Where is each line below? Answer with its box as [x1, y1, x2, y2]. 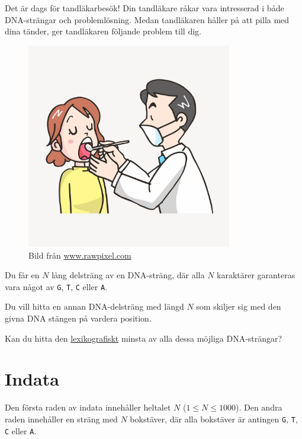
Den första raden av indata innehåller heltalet [5, 401, 171, 413]
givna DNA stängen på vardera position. [5, 312, 152, 324]
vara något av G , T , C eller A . [5, 280, 108, 292]
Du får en [5, 269, 40, 281]
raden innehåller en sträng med [5, 412, 118, 425]
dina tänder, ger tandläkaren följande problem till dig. [5, 25, 201, 37]
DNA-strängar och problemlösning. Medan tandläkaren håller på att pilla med [5, 13, 290, 26]
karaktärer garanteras [217, 269, 295, 281]
